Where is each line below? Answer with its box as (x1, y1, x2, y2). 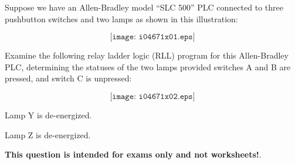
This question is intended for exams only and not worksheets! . (5, 148, 262, 160)
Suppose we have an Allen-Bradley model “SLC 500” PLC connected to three (5, 1, 283, 13)
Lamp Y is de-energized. (5, 108, 92, 121)
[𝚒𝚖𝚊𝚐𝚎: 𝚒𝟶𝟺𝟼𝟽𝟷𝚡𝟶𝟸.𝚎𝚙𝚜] (110, 92, 195, 101)
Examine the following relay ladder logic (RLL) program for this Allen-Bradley (5, 49, 289, 61)
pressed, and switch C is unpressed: (5, 72, 132, 84)
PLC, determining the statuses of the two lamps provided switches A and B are (5, 60, 291, 73)
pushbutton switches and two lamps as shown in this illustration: (5, 12, 238, 25)
